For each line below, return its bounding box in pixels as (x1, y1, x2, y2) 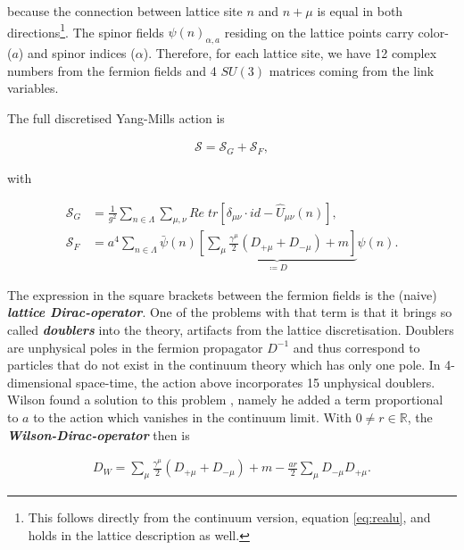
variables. (7, 79, 59, 97)
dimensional (7, 372, 72, 391)
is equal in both (317, 2, 403, 20)
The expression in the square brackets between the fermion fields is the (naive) (7, 285, 437, 304)
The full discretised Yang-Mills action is (7, 108, 225, 127)
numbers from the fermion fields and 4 (7, 61, 217, 79)
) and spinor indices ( (18, 44, 136, 62)
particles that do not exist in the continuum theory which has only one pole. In (7, 355, 441, 374)
